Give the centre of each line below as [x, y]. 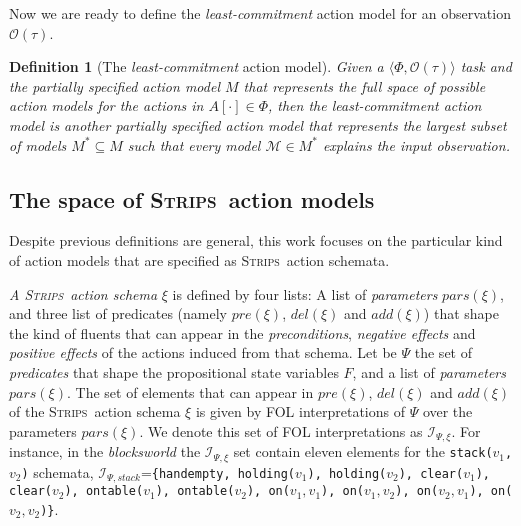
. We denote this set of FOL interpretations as [281, 430]
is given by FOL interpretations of [300, 411]
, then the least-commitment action [375, 105]
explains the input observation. [416, 144]
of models [38, 144]
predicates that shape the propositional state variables [174, 371]
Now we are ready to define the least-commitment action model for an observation [260, 13]
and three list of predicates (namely [118, 313]
